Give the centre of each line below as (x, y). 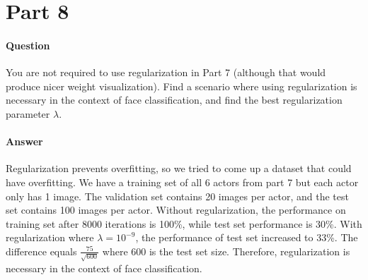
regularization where (50, 237)
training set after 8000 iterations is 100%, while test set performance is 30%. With (184, 223)
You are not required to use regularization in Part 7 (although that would (166, 72)
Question (28, 45)
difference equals (41, 251)
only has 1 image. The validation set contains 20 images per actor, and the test (177, 196)
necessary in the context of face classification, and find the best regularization (174, 100)
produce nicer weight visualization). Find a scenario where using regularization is (182, 86)
